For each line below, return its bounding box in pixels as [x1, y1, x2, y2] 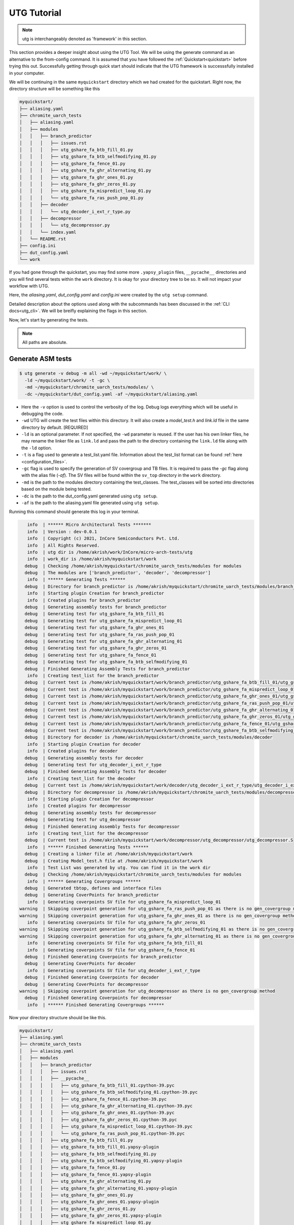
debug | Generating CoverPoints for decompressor [24, 981, 149, 987]
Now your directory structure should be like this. [9, 1014, 107, 1020]
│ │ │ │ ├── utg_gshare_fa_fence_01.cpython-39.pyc [19, 1096, 167, 1102]
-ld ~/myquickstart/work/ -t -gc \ [24, 377, 110, 383]
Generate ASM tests [9, 355, 72, 363]
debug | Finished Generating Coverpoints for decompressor [24, 995, 172, 1001]
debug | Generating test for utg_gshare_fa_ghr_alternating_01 [24, 638, 182, 644]
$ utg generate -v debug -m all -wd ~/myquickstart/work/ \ [19, 370, 167, 376]
